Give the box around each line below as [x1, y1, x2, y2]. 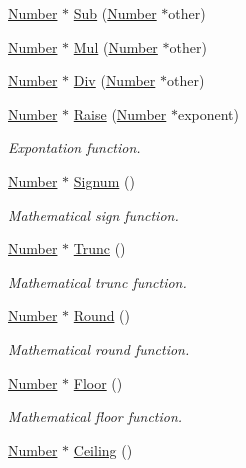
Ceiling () [73, 439, 133, 460]
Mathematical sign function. [8, 204, 179, 225]
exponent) [177, 103, 240, 124]
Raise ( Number [73, 103, 167, 124]
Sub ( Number [73, 3, 157, 23]
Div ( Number [73, 70, 156, 91]
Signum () [73, 170, 135, 191]
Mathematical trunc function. [8, 271, 187, 292]
